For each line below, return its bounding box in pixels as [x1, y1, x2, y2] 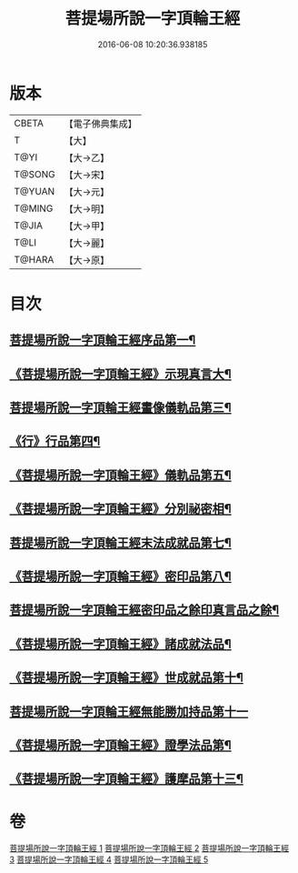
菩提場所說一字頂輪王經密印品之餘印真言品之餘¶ [9, 602, 280, 618]
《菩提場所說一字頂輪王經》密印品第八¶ [9, 569, 232, 584]
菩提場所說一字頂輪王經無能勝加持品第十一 [9, 704, 248, 719]
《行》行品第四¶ [9, 434, 101, 449]
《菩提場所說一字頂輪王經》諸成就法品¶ [9, 636, 232, 651]
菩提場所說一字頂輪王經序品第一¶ [9, 333, 196, 348]
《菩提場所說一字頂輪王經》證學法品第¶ [9, 738, 232, 753]
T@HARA [14, 253, 55, 266]
